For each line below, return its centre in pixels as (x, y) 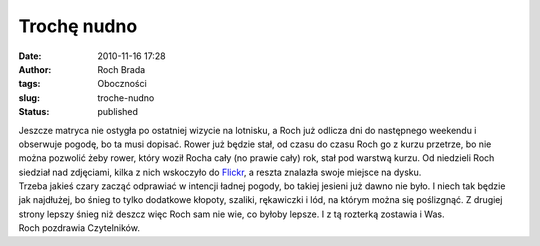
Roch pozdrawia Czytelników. (79, 228)
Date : (30, 56)
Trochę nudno (78, 26)
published (118, 112)
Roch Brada (121, 69)
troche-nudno (126, 97)
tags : (29, 84)
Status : (34, 112)
